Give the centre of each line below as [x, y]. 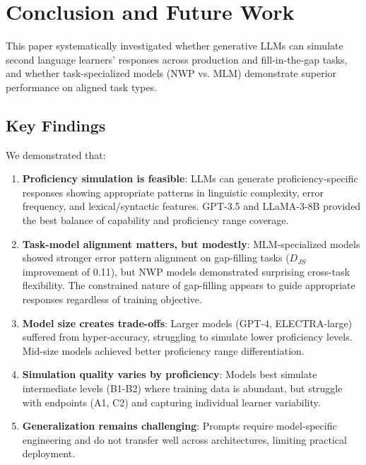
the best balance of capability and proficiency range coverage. [155, 220]
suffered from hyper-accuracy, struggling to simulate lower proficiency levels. [187, 337]
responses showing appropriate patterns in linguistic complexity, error [173, 192]
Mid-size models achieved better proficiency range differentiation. [163, 350]
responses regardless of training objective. [112, 299]
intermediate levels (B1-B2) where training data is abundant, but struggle [182, 388]
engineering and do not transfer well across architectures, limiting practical [184, 439]
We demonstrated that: [56, 154]
